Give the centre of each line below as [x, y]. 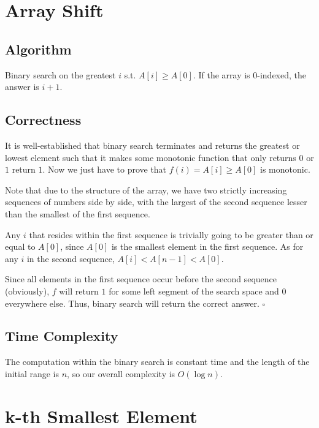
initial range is [32, 373]
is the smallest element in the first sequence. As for [207, 246]
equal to [20, 246]
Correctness [43, 120]
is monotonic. [285, 169]
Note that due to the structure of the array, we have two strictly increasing [146, 190]
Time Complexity [62, 336]
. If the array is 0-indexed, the [250, 74]
